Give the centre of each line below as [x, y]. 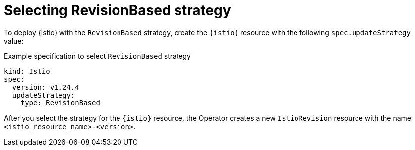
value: [14, 41]
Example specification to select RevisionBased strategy [97, 56]
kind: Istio [27, 71]
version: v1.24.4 [46, 87]
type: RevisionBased [60, 103]
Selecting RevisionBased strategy [118, 10]
